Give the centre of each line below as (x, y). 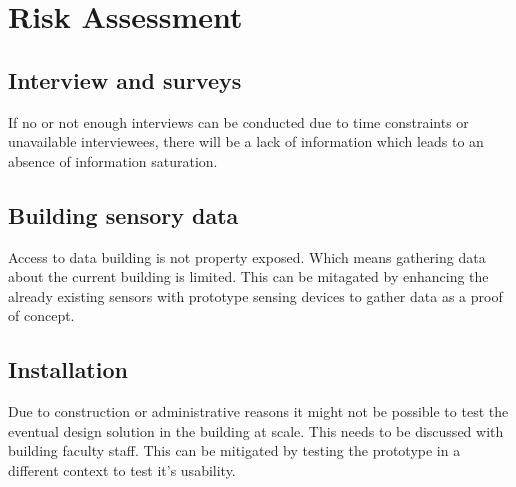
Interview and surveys (125, 79)
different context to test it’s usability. (122, 469)
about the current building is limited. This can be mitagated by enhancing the (248, 276)
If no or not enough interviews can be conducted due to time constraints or (238, 121)
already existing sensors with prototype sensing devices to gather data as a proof (255, 295)
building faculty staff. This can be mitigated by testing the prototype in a (234, 450)
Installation (68, 369)
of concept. (41, 315)
